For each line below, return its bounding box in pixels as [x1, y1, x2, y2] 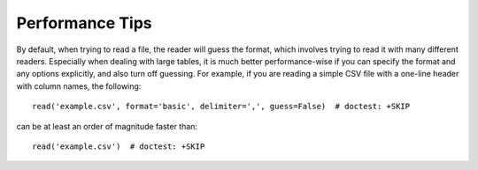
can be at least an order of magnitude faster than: [16, 121, 198, 131]
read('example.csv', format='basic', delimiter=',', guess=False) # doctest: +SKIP [32, 101, 411, 112]
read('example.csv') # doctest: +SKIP [32, 141, 205, 152]
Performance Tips [16, 13, 152, 33]
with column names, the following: [16, 80, 142, 92]
